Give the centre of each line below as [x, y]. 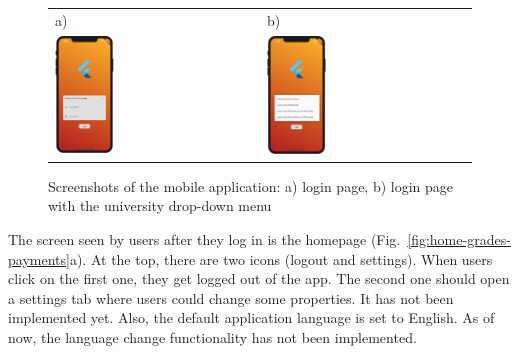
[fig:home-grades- [459, 238]
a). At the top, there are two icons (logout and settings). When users [281, 258]
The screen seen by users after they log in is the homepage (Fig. [204, 238]
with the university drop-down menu [160, 205]
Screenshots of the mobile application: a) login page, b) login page [251, 185]
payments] [39, 258]
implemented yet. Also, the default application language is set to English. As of [251, 317]
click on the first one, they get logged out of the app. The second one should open [259, 278]
